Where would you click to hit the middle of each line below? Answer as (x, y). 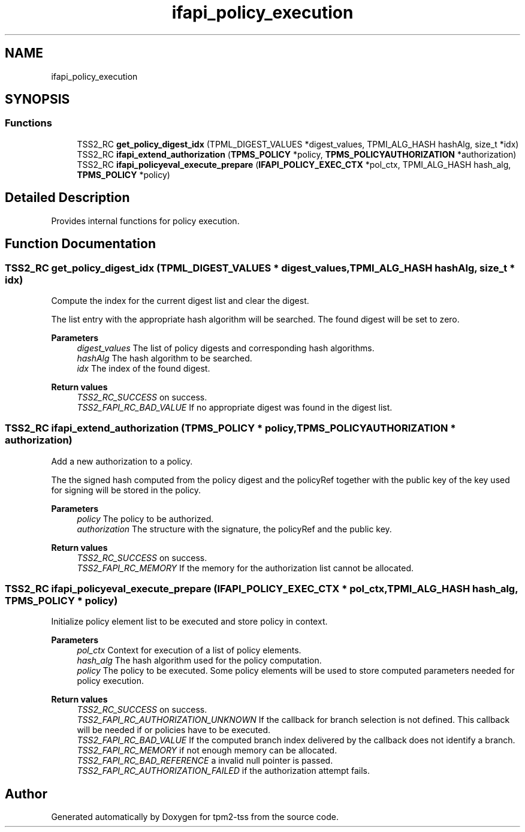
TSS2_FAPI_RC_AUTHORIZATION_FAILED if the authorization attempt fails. (224, 771)
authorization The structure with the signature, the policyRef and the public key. (234, 529)
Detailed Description (67, 198)
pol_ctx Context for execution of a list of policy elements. (189, 650)
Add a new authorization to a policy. (122, 461)
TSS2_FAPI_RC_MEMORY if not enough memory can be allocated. (207, 750)
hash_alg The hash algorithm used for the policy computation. (199, 661)
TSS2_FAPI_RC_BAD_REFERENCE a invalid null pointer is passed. (205, 761)
